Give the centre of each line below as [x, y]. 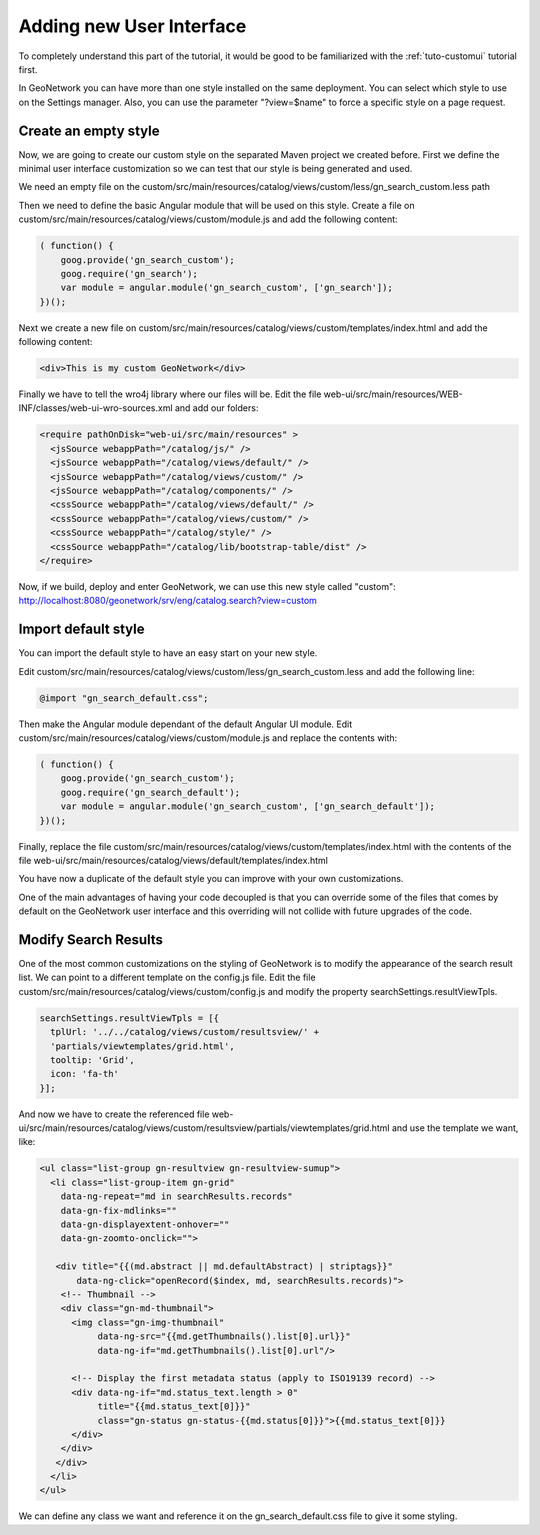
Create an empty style [89, 130]
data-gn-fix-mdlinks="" [118, 1210]
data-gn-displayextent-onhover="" [145, 1224]
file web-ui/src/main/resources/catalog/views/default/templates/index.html [173, 860]
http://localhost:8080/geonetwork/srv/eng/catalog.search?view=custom [167, 601]
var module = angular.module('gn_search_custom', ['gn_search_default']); [247, 806]
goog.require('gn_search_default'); [150, 792]
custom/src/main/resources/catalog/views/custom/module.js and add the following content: [208, 219]
